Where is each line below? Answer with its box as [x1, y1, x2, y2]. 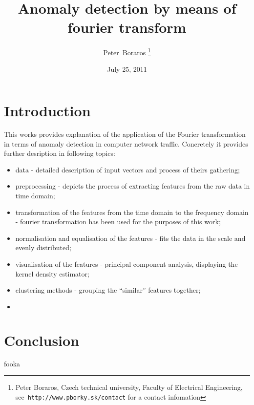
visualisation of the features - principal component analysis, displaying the [15, 259, 238, 269]
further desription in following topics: [4, 148, 115, 158]
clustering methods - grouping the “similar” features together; [15, 285, 201, 295]
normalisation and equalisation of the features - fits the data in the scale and [15, 233, 246, 243]
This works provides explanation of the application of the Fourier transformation [4, 129, 246, 139]
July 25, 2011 [107, 64, 147, 74]
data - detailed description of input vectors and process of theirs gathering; [15, 164, 240, 174]
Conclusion [4, 330, 80, 350]
